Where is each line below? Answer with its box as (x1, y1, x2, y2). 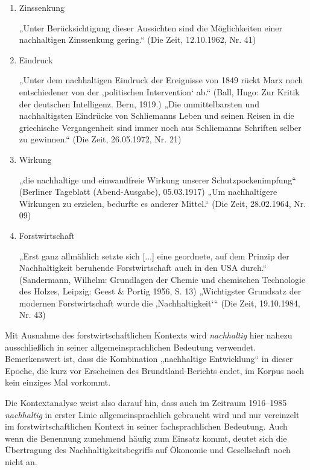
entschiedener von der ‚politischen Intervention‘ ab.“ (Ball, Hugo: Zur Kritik (19, 85, 300, 98)
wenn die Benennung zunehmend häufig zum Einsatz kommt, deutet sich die (5, 431, 287, 444)
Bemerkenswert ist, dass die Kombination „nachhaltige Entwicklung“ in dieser (5, 352, 293, 365)
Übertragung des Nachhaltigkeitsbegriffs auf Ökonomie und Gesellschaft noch (5, 443, 291, 456)
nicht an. (5, 456, 37, 468)
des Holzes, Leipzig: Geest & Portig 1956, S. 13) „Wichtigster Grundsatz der (19, 285, 302, 297)
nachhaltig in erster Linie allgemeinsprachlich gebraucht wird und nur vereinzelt (5, 408, 300, 421)
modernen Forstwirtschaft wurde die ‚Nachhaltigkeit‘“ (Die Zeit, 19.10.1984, (19, 296, 300, 309)
